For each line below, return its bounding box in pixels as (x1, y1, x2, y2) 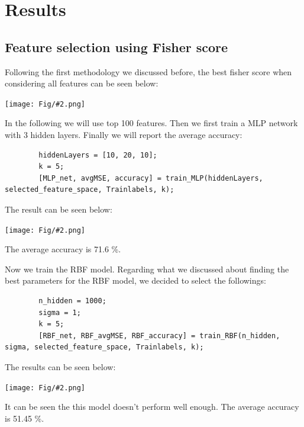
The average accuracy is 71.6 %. (5, 243, 121, 255)
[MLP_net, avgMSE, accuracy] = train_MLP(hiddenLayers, (38, 174, 263, 182)
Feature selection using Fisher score (5, 37, 228, 56)
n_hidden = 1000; (38, 297, 106, 306)
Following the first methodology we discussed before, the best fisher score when (5, 65, 292, 78)
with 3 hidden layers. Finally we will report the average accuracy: (5, 129, 242, 141)
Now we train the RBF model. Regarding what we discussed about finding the (5, 262, 289, 275)
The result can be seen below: (5, 203, 112, 215)
